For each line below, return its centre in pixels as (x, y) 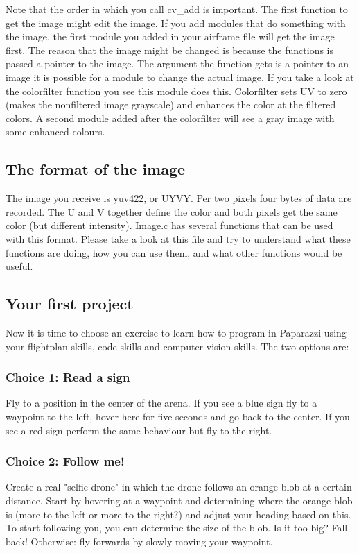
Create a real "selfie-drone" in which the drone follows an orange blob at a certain (179, 487)
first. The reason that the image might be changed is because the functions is (170, 50)
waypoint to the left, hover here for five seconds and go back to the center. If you (178, 416)
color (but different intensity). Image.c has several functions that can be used (169, 225)
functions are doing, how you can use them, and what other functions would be (174, 252)
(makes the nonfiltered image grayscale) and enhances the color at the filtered (171, 104)
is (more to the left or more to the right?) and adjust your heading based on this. (178, 514)
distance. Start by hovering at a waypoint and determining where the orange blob (179, 500)
